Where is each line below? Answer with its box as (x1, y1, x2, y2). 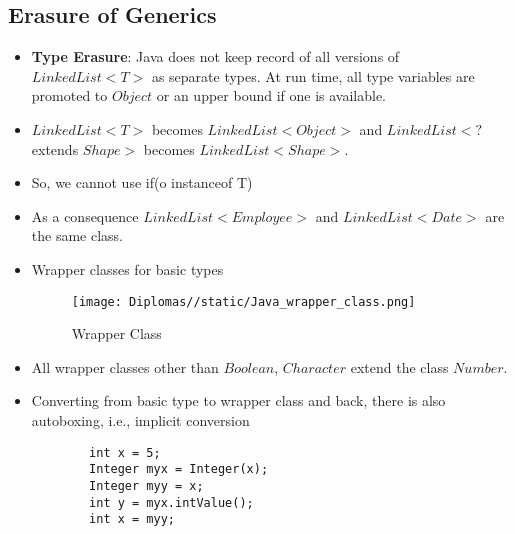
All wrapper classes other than (31, 356, 219, 377)
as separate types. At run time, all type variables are (151, 65, 475, 86)
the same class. (31, 225, 123, 246)
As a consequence (31, 205, 139, 226)
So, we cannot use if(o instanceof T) (31, 172, 253, 193)
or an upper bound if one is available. (156, 85, 387, 106)
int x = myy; (89, 512, 175, 527)
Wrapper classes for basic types (31, 258, 224, 279)
